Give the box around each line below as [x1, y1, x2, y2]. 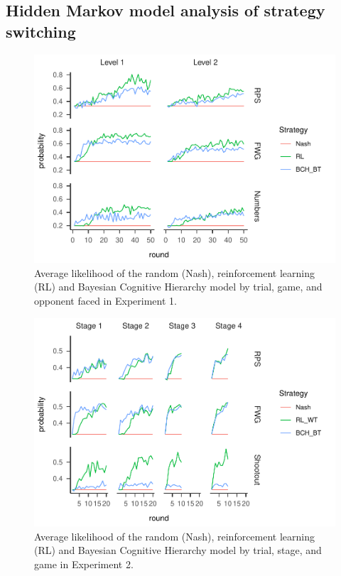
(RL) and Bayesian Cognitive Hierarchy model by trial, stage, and [34, 543, 322, 558]
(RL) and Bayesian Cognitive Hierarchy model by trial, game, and [34, 279, 323, 294]
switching [6, 20, 76, 42]
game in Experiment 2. [34, 556, 134, 571]
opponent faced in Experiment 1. [34, 293, 177, 308]
